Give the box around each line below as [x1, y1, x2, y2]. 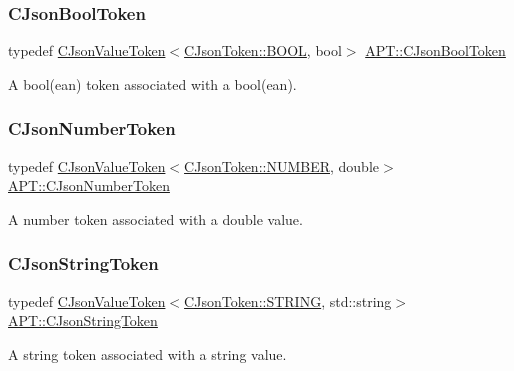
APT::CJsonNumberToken [8, 175, 170, 196]
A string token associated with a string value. [8, 343, 287, 364]
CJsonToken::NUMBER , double [184, 155, 380, 176]
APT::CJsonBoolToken [365, 40, 506, 61]
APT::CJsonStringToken [8, 310, 158, 331]
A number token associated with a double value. [8, 208, 303, 229]
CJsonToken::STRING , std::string [184, 290, 392, 311]
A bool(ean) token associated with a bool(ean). [8, 73, 297, 94]
